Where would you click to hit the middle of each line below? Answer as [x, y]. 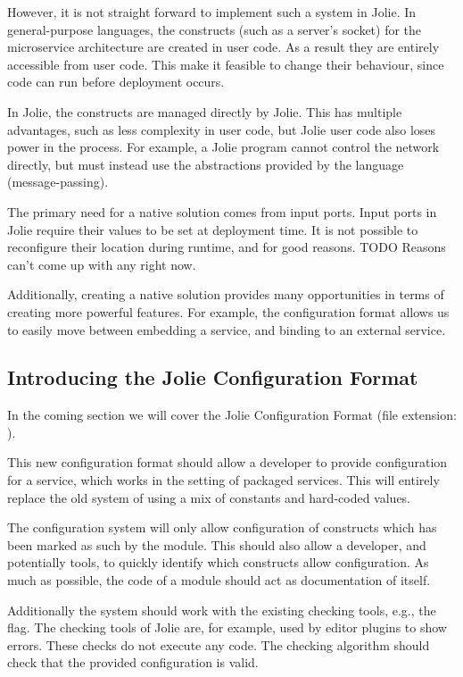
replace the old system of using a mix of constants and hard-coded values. [209, 497]
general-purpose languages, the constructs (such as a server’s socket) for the [215, 29]
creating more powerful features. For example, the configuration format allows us [228, 311]
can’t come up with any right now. [102, 264]
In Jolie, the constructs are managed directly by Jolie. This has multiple [205, 111]
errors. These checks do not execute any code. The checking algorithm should [219, 644]
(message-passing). [58, 182]
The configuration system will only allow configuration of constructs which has [222, 527]
